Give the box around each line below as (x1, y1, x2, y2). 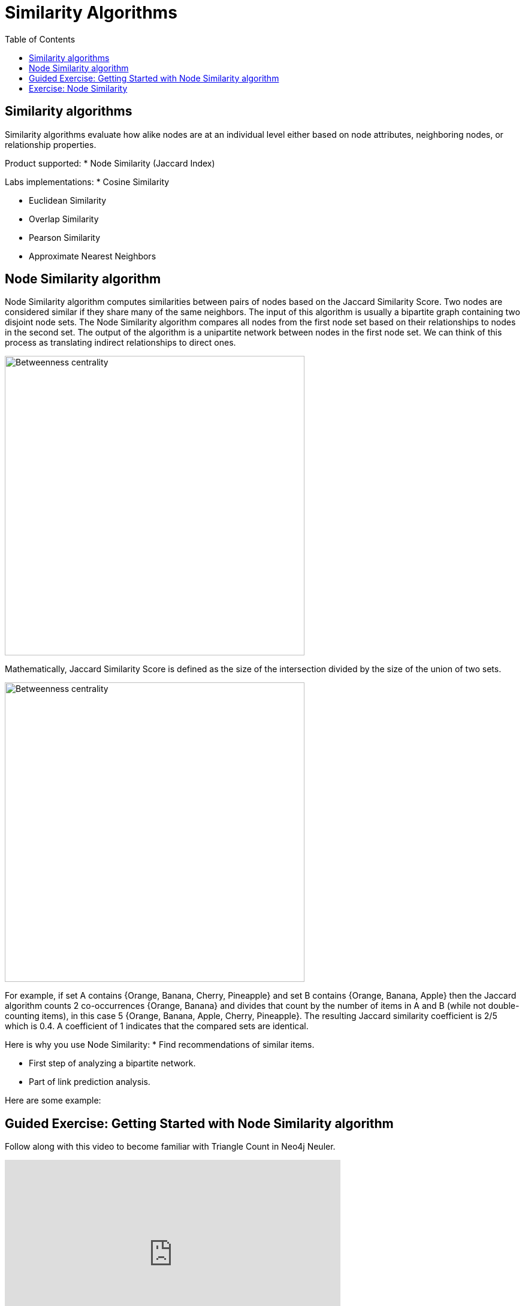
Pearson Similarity (29, 232, 101, 243)
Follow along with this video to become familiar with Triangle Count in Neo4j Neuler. (5, 1141, 336, 1152)
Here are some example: (5, 1095, 101, 1106)
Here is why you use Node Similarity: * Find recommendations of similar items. (5, 1039, 315, 1050)
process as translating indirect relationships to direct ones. (5, 337, 236, 348)
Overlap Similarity (29, 213, 99, 224)
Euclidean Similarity (29, 195, 107, 205)
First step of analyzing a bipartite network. (29, 1058, 196, 1069)
